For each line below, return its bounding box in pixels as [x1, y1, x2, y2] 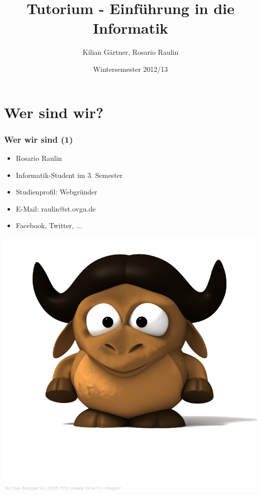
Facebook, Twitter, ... [16, 220, 82, 231]
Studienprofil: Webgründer [16, 186, 97, 197]
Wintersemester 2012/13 [93, 63, 168, 74]
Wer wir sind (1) [4, 133, 73, 145]
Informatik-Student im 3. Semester [16, 169, 123, 180]
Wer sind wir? [4, 102, 104, 122]
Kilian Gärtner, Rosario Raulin [82, 47, 179, 57]
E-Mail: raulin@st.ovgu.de [16, 203, 96, 214]
